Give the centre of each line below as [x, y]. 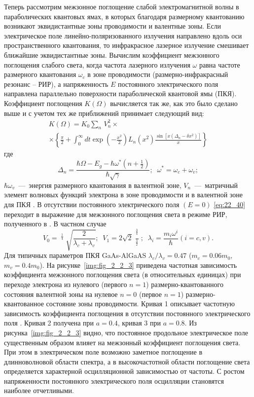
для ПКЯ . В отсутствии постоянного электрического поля [92, 204]
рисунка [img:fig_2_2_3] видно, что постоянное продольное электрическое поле [126, 332]
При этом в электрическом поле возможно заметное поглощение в [103, 352]
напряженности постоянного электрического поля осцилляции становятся [114, 380]
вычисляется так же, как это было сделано [174, 103]
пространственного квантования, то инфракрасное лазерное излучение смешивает [127, 45]
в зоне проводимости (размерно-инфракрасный [158, 74]
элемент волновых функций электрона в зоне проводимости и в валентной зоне [123, 195]
